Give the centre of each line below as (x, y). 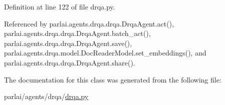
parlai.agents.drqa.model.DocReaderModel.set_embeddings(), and (105, 53)
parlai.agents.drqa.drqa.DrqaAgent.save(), (68, 43)
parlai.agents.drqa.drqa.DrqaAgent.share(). (70, 62)
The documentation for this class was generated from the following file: (113, 79)
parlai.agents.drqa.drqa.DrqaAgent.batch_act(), (77, 33)
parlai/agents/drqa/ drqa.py (46, 96)
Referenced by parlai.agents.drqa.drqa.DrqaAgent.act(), (89, 23)
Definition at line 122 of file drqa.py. (59, 6)
